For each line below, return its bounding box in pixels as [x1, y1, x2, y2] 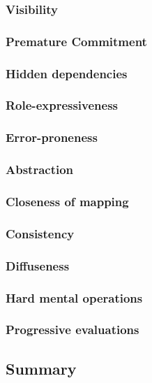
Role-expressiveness [6, 96, 119, 114]
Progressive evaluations [6, 321, 139, 338]
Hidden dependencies [6, 64, 128, 82]
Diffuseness [6, 256, 70, 274]
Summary [6, 357, 77, 379]
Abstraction [6, 161, 74, 178]
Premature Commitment [6, 32, 147, 50]
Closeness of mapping [6, 192, 129, 210]
